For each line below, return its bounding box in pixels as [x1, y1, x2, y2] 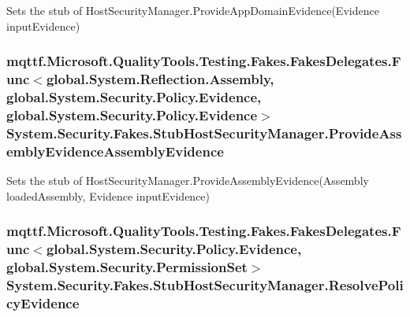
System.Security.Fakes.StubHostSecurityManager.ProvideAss [6, 123, 402, 142]
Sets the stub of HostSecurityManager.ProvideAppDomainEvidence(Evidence [6, 2, 379, 18]
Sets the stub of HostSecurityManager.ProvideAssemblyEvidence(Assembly [6, 172, 369, 189]
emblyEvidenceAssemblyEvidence [6, 141, 224, 160]
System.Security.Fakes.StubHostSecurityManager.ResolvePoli [6, 275, 404, 294]
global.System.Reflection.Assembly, [46, 69, 274, 89]
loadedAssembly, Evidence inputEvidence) [6, 187, 211, 204]
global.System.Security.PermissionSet [6, 256, 248, 276]
